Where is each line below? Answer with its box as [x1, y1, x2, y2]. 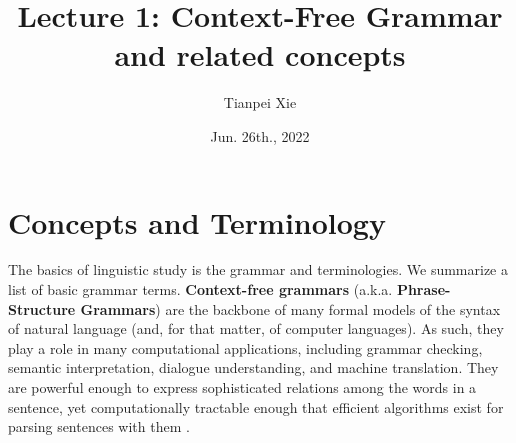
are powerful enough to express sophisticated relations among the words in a [8, 377, 477, 397]
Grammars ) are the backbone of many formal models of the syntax [80, 298, 501, 319]
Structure [8, 298, 76, 319]
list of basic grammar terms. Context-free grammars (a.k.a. [8, 279, 393, 300]
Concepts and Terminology [8, 201, 386, 242]
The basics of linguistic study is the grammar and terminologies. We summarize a [8, 259, 508, 280]
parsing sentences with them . [8, 416, 190, 437]
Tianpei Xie [223, 92, 297, 113]
